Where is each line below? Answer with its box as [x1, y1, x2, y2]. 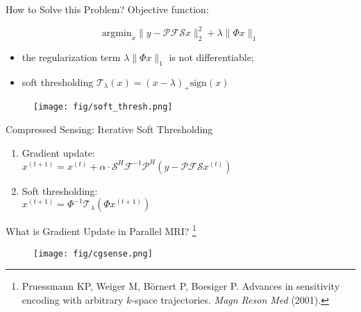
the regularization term [22, 49, 121, 64]
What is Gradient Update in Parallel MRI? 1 [6, 222, 196, 239]
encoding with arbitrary [22, 292, 124, 306]
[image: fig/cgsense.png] [33, 248, 153, 259]
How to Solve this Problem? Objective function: [6, 2, 209, 16]
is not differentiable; [169, 49, 254, 64]
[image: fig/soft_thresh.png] [33, 102, 173, 112]
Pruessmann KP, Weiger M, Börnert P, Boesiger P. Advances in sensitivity [22, 279, 340, 293]
